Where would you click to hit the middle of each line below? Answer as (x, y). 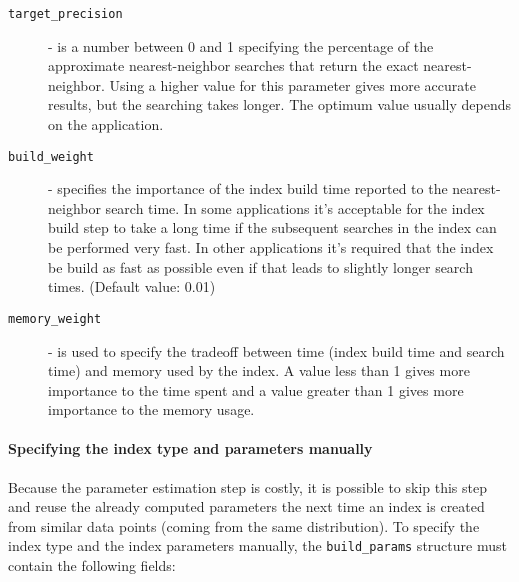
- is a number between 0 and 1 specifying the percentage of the (241, 45)
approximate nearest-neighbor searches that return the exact (233, 65)
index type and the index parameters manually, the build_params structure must (257, 545)
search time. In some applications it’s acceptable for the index (295, 207)
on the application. (106, 124)
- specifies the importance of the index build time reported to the (248, 188)
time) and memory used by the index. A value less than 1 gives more (259, 370)
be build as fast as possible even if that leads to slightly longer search (260, 266)
